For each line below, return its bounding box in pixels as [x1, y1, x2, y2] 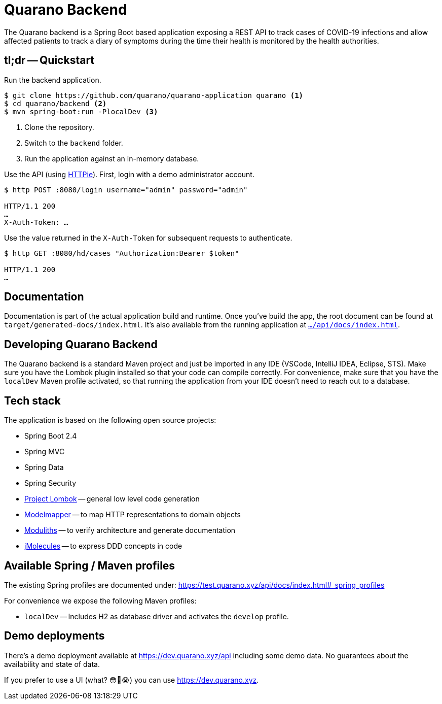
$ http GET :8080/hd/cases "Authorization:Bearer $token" [4, 249, 239, 257]
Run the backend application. [4, 75, 101, 84]
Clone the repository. [24, 122, 94, 131]
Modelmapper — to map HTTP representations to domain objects [24, 510, 241, 519]
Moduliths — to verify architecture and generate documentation [24, 526, 236, 535]
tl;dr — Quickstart [4, 54, 95, 67]
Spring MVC [24, 447, 65, 456]
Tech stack [4, 394, 61, 407]
